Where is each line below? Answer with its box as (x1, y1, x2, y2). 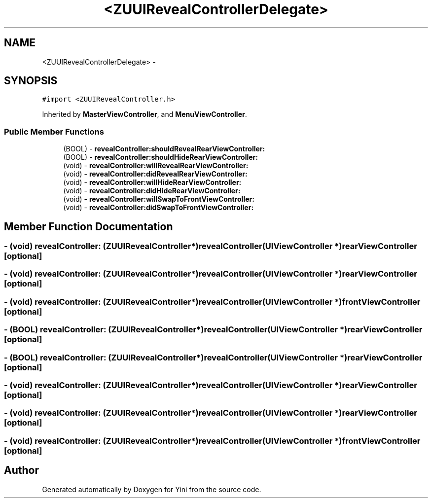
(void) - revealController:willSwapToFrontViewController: (63, 195, 254, 204)
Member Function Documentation (4, 220, 173, 233)
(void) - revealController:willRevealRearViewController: (63, 161, 249, 170)
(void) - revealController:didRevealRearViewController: (63, 170, 248, 179)
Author (4, 464, 39, 477)
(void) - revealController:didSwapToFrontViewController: (63, 203, 254, 212)
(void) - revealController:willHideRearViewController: (63, 178, 242, 187)
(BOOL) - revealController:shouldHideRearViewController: (63, 153, 258, 162)
